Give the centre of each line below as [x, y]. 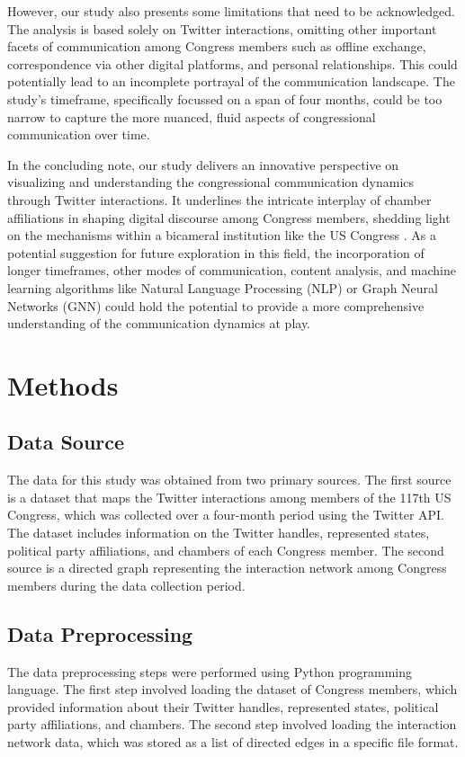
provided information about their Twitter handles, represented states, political [223, 706]
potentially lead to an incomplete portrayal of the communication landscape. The [231, 81]
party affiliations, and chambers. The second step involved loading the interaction [232, 724]
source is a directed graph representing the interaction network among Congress [227, 568]
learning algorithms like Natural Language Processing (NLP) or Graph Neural [223, 287]
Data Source [66, 442]
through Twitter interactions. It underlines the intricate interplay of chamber [219, 199]
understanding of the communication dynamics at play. [159, 323]
